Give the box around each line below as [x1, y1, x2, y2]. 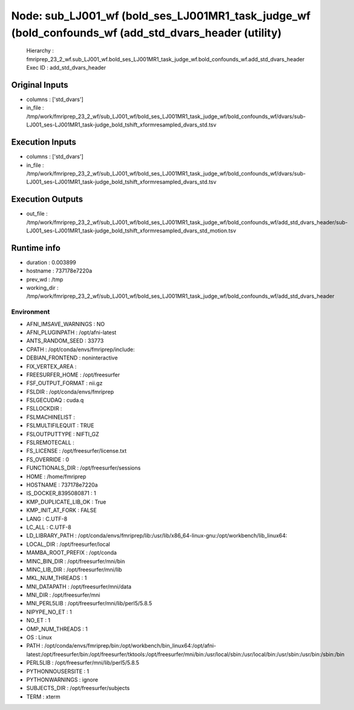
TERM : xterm [26, 693, 61, 700]
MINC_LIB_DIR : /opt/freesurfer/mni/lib [26, 566, 122, 573]
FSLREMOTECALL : [26, 439, 75, 446]
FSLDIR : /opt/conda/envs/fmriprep [26, 388, 114, 395]
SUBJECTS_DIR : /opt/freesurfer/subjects [26, 685, 130, 692]
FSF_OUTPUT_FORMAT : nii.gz [26, 380, 103, 387]
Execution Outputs [11, 194, 84, 205]
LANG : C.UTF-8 [26, 515, 68, 522]
